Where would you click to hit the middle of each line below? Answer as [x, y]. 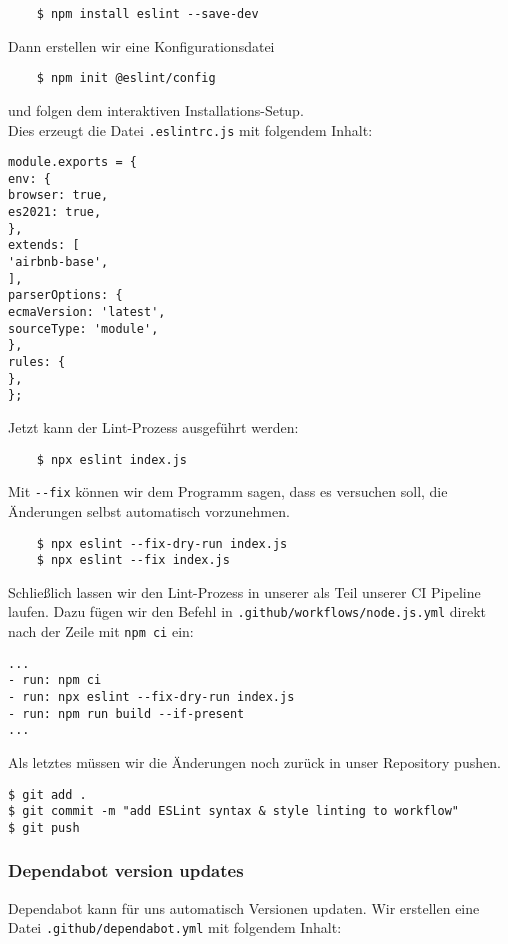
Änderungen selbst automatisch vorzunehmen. [149, 510]
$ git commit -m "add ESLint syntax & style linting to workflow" [234, 811]
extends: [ [44, 245]
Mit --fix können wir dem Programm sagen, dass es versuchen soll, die [228, 491]
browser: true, [58, 195]
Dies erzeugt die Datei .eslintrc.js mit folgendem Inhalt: [190, 129]
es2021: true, [55, 212]
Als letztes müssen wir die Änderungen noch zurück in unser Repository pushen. [254, 762]
